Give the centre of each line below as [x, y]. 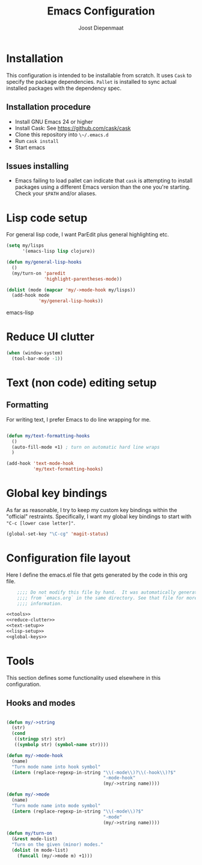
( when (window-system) [35, 353]
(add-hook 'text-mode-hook [40, 464]
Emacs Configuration [101, 11]
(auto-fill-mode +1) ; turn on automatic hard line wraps [86, 447]
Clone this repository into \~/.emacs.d [62, 135]
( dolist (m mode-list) [40, 851]
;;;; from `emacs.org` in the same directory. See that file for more [107, 598]
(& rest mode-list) [35, 839]
